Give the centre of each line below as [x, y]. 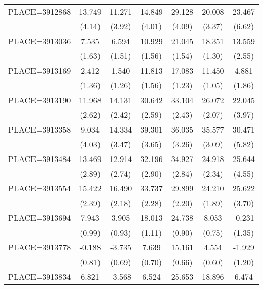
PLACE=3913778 [40, 247]
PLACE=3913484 [40, 159]
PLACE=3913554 [40, 188]
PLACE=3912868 [40, 11]
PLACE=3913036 [40, 41]
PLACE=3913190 [40, 100]
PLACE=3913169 [40, 70]
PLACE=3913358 [40, 129]
